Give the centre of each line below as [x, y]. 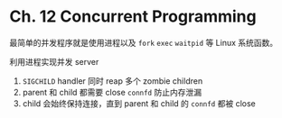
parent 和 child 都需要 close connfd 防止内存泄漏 [112, 92]
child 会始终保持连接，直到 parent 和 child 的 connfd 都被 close [139, 103]
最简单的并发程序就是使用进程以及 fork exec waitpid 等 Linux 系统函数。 [144, 42]
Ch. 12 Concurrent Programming [133, 17]
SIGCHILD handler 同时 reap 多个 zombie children [113, 81]
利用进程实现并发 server [54, 61]
